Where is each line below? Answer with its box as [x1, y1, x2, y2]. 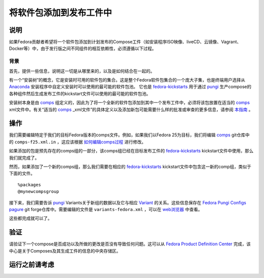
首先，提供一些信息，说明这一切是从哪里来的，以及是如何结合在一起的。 [9, 68, 155, 74]
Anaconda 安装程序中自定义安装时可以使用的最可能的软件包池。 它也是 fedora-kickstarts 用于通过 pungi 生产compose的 [9, 84, 252, 90]
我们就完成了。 [9, 154, 39, 161]
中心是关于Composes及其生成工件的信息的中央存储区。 [9, 248, 121, 254]
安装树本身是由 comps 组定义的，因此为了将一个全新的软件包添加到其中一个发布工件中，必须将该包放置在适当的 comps [9, 100, 250, 106]
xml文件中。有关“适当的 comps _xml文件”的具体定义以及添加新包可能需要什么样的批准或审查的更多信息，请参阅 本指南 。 [9, 107, 253, 112]
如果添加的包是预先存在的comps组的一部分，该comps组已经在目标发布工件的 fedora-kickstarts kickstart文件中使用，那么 [9, 148, 254, 154]
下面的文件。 [9, 171, 35, 176]
